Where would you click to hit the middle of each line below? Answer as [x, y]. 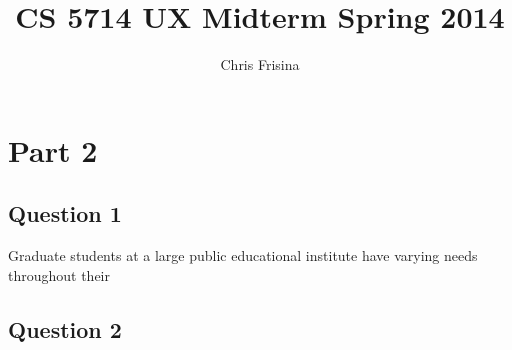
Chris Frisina [260, 64]
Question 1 [65, 213]
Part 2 [53, 149]
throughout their [59, 274]
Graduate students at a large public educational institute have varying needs [243, 255]
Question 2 [65, 328]
